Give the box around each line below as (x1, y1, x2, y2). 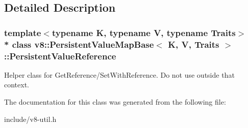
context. (4, 79, 29, 90)
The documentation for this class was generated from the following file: (4, 97, 226, 107)
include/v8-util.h (4, 113, 57, 124)
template (4, 26, 41, 39)
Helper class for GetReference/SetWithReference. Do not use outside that (4, 69, 235, 80)
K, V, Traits (168, 38, 219, 50)
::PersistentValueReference (4, 49, 116, 62)
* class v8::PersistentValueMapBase (4, 38, 154, 50)
